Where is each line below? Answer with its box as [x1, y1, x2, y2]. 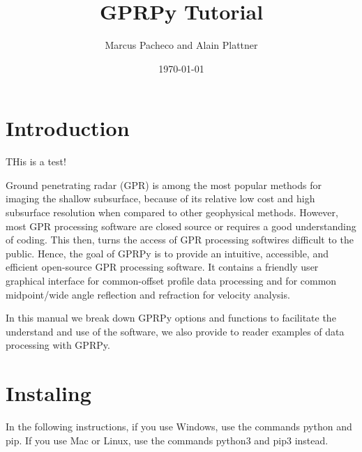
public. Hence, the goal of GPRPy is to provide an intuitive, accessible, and [6, 246, 329, 260]
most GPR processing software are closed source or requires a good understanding [6, 218, 356, 233]
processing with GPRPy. [6, 338, 110, 352]
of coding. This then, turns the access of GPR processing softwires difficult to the [6, 232, 354, 247]
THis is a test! [6, 154, 66, 169]
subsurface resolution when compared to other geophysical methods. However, [6, 205, 338, 220]
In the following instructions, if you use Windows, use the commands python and [6, 419, 352, 434]
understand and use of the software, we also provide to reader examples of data [6, 324, 345, 338]
